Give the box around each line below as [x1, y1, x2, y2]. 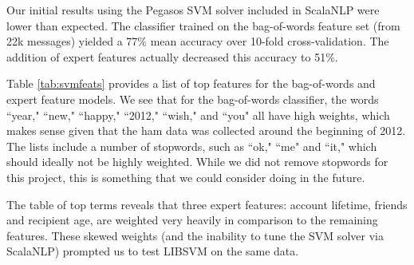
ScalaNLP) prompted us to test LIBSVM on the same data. [6, 243, 299, 259]
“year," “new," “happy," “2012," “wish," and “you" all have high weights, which [6, 106, 390, 123]
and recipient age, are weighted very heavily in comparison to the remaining [6, 212, 378, 228]
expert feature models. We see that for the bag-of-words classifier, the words [6, 90, 379, 107]
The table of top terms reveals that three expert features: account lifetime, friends [6, 196, 408, 212]
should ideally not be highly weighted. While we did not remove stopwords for [6, 153, 388, 170]
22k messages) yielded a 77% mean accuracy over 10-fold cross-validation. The [6, 33, 389, 49]
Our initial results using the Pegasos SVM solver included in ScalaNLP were [6, 2, 380, 18]
